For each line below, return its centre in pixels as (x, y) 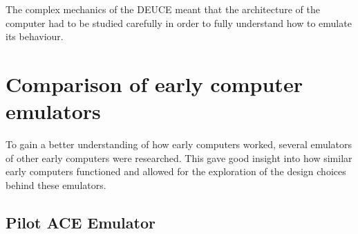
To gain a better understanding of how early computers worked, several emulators (179, 144)
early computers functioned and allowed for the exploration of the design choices (176, 171)
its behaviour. (35, 36)
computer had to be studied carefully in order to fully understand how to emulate (179, 22)
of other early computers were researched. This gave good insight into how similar (179, 157)
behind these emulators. (56, 184)
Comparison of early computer (154, 83)
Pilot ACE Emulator (81, 222)
